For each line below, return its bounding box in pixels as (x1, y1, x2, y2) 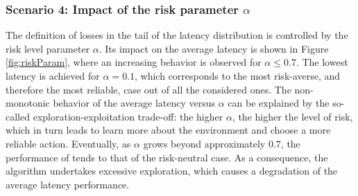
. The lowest (296, 55, 348, 69)
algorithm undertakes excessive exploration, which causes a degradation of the (6, 163, 338, 178)
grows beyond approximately (143, 136, 266, 150)
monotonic (6, 96, 50, 110)
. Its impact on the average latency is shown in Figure (99, 41, 329, 55)
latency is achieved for (6, 69, 100, 82)
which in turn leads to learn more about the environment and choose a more (6, 123, 331, 137)
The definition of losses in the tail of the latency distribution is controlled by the (6, 28, 348, 42)
